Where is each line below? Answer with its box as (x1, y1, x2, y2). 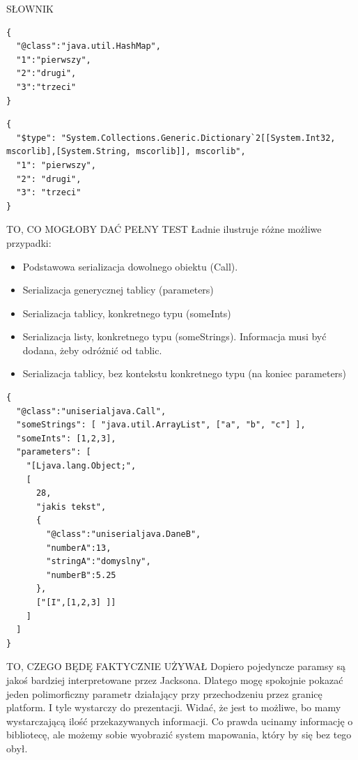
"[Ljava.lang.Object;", (26, 461, 137, 471)
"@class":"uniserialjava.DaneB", (46, 529, 201, 539)
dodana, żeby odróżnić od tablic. (22, 342, 162, 357)
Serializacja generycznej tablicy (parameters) (22, 282, 214, 297)
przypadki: (6, 235, 52, 250)
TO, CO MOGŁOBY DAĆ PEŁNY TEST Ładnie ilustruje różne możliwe (6, 222, 322, 236)
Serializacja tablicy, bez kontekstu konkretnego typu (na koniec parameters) (22, 366, 347, 381)
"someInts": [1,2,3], (16, 433, 116, 443)
